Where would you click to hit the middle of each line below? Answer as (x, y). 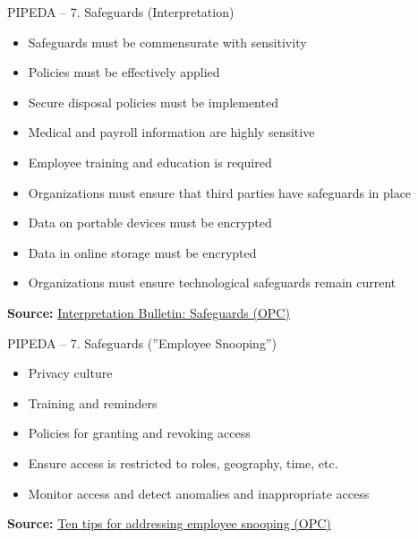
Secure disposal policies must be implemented (153, 102)
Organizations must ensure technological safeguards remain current (212, 282)
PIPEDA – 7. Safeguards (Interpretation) (121, 12)
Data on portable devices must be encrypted (150, 222)
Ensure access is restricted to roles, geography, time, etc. (183, 462)
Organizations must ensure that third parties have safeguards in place (220, 192)
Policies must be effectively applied (124, 72)
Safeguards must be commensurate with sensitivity (167, 42)
